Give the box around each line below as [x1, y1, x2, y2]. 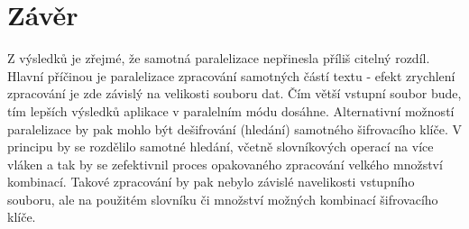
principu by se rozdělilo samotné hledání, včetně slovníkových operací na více [7, 137, 434, 156]
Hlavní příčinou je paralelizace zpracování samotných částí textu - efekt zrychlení [7, 66, 455, 85]
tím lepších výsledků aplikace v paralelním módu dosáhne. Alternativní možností [7, 101, 455, 120]
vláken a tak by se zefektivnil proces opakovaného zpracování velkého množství [7, 154, 443, 173]
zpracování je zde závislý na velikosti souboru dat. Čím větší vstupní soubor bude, [7, 84, 462, 103]
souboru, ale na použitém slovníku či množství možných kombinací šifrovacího [7, 189, 438, 208]
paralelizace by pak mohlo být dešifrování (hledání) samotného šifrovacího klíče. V [7, 119, 462, 138]
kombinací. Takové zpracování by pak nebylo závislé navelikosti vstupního [7, 172, 415, 191]
